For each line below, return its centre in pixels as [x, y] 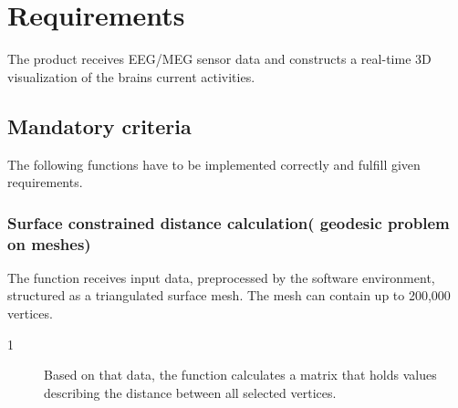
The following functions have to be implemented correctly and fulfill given [214, 164]
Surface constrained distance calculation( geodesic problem [229, 222]
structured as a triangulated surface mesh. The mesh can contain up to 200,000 [229, 295]
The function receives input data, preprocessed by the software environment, [221, 277]
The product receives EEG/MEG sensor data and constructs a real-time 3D [219, 59]
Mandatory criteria [99, 126]
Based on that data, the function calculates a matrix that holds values [240, 375]
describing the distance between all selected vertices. [190, 392]
